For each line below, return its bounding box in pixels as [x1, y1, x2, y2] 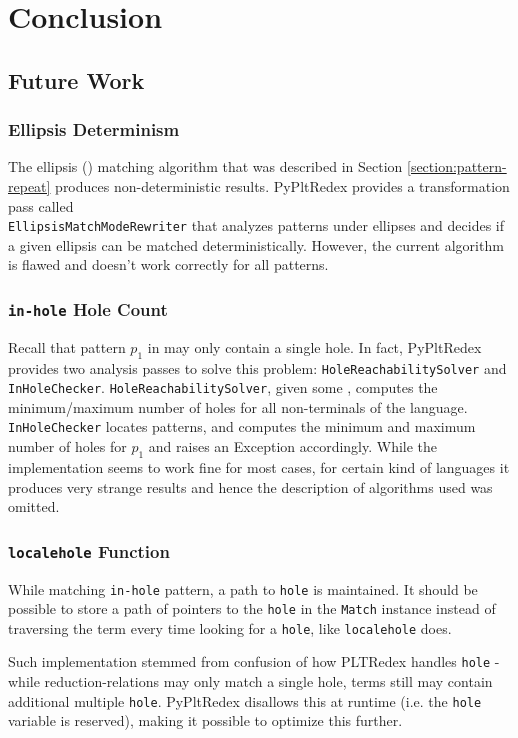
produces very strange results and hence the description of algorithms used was [8, 476, 493, 497]
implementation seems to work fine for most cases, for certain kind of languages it [8, 456, 510, 477]
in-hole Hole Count [8, 296, 168, 321]
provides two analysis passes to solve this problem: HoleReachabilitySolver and [8, 357, 507, 378]
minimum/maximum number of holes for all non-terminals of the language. [8, 396, 468, 417]
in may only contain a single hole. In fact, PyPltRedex [147, 336, 482, 357]
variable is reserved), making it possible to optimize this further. [8, 710, 403, 731]
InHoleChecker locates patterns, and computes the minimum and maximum [8, 416, 476, 437]
